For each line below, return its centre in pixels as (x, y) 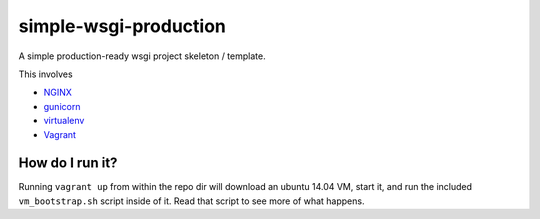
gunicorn (62, 106)
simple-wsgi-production (122, 26)
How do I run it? (68, 163)
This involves (46, 74)
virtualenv (64, 121)
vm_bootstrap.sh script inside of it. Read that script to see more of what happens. (191, 201)
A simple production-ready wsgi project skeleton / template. (142, 56)
